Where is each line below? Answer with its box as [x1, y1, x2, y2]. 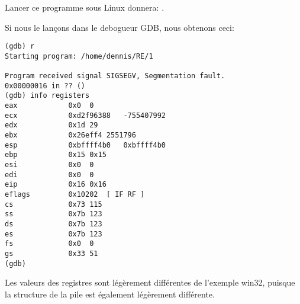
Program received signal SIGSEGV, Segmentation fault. [5, 72, 225, 81]
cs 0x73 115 [5, 200, 102, 209]
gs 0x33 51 [5, 249, 98, 258]
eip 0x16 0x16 [5, 180, 107, 189]
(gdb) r [5, 42, 35, 51]
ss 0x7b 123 [5, 210, 102, 219]
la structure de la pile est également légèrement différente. [5, 287, 215, 300]
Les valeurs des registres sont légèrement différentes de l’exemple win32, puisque [5, 276, 295, 289]
